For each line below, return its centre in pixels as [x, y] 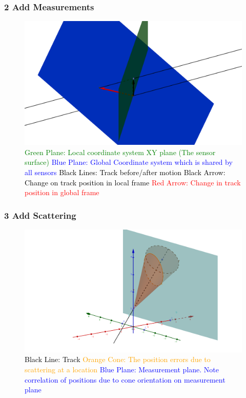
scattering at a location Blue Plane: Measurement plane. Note [122, 369]
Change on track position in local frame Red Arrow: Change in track [133, 182]
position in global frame [62, 192]
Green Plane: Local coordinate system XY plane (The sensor [120, 152]
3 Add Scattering [40, 215]
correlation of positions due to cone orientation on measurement [125, 379]
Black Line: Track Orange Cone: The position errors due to [118, 359]
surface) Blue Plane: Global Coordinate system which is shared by [129, 162]
